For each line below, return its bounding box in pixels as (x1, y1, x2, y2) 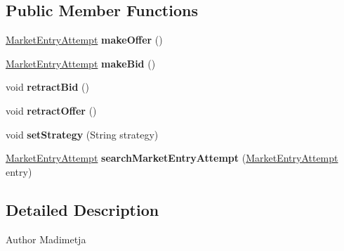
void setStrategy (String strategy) (6, 127, 159, 141)
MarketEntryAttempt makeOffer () (6, 32, 163, 47)
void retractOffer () (6, 103, 97, 117)
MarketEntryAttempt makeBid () (6, 56, 156, 70)
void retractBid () (6, 79, 89, 94)
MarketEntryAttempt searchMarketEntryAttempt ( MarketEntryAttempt (6, 150, 338, 165)
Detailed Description (6, 198, 159, 220)
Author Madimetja (6, 231, 86, 246)
